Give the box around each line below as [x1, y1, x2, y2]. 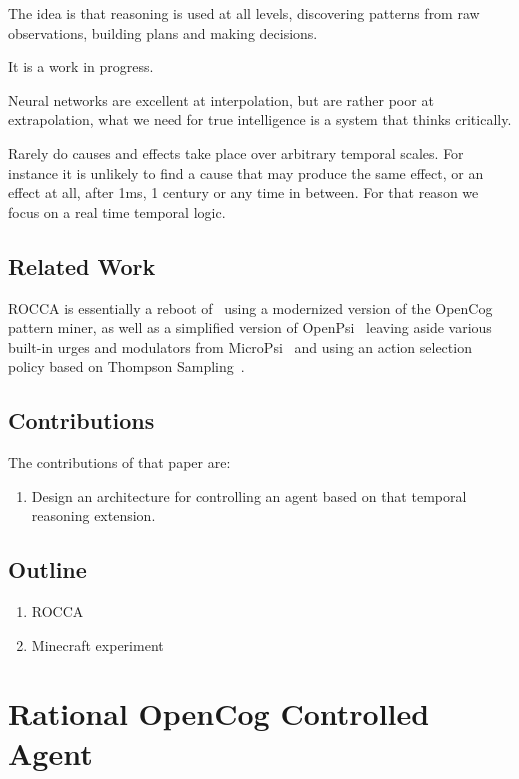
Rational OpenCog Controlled [8, 693, 430, 734]
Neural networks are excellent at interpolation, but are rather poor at [8, 89, 434, 110]
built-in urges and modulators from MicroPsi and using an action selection [8, 336, 472, 357]
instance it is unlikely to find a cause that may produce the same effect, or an [8, 162, 484, 183]
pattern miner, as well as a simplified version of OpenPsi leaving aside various [8, 317, 492, 338]
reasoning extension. [31, 505, 156, 526]
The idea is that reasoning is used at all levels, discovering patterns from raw [8, 3, 480, 23]
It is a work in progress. [8, 56, 154, 77]
